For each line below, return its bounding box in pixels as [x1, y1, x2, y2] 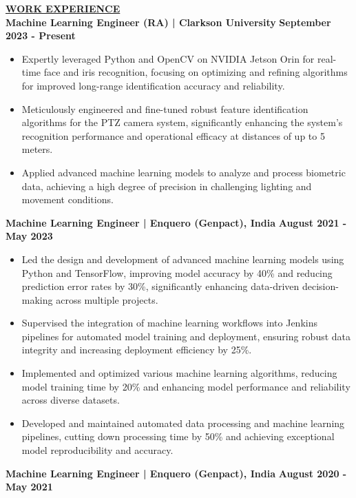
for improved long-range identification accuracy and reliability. [21, 78, 285, 92]
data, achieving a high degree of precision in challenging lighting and [21, 178, 312, 193]
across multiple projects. [56, 292, 158, 307]
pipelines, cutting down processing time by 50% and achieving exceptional [21, 429, 335, 444]
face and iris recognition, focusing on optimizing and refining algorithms [43, 65, 348, 79]
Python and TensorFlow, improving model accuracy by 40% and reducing [21, 265, 333, 280]
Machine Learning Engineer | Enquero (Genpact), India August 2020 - [6, 466, 347, 480]
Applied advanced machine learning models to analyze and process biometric [21, 165, 346, 179]
